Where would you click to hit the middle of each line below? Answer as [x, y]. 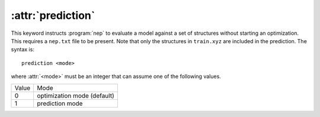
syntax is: [23, 50]
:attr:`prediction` [53, 15]
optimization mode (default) [76, 96]
